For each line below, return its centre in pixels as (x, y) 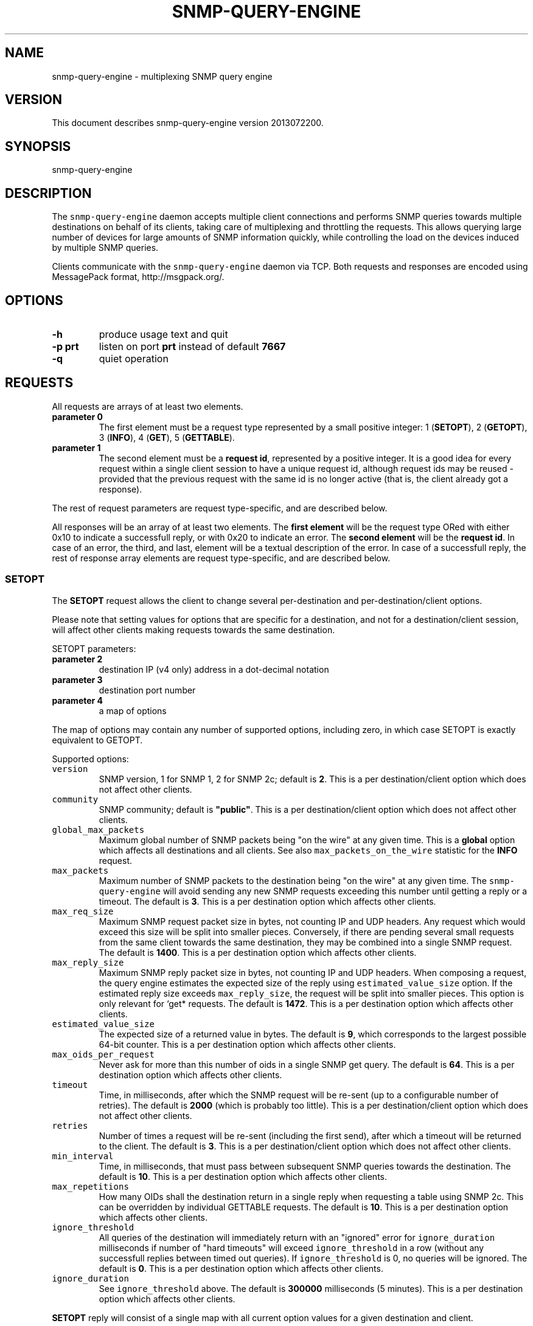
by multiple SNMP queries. (105, 248)
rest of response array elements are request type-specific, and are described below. (221, 558)
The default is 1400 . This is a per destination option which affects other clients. (258, 952)
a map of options (133, 710)
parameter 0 (78, 416)
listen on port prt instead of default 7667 (192, 346)
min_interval (83, 1156)
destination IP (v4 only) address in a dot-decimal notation (214, 669)
